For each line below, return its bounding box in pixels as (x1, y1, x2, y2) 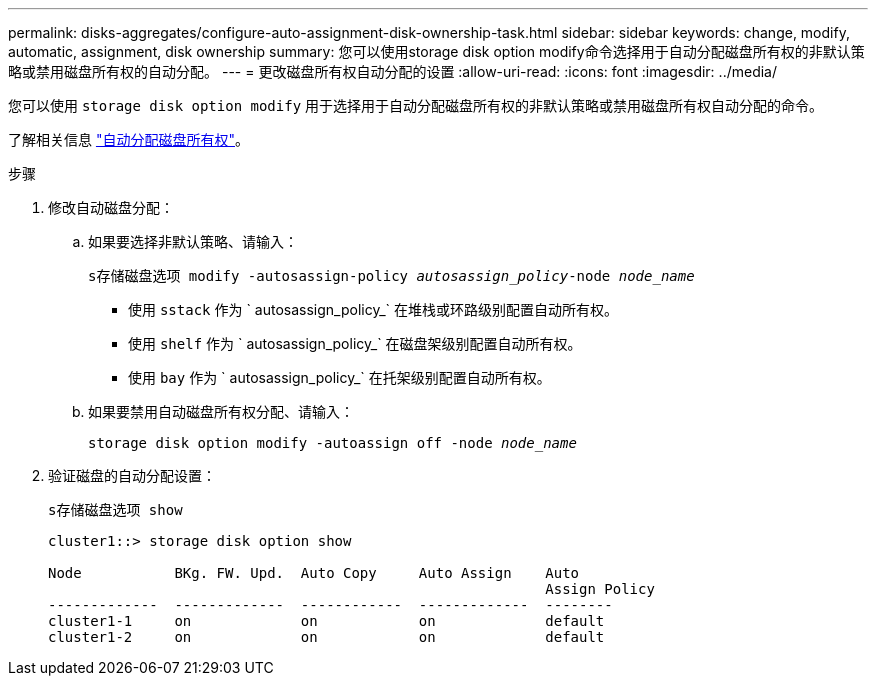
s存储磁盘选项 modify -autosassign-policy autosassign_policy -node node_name (88, 268, 695, 284)
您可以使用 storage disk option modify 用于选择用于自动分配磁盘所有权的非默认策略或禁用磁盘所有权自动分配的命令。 (8, 97, 824, 114)
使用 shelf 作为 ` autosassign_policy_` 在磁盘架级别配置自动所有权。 (128, 335, 582, 352)
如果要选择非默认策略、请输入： (88, 233, 298, 250)
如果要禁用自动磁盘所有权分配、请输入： (88, 403, 354, 420)
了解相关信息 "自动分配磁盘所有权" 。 (8, 131, 249, 148)
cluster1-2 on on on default (48, 629, 605, 645)
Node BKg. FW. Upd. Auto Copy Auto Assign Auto (48, 565, 580, 581)
